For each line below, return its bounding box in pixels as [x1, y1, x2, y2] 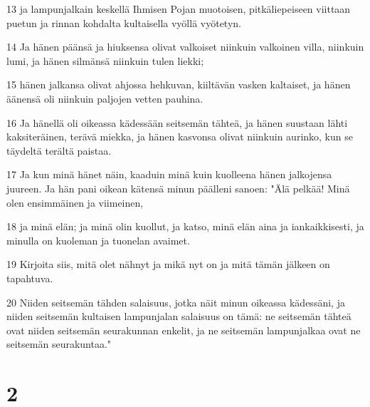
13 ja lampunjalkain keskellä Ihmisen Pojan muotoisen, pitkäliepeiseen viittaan [6, 1, 351, 16]
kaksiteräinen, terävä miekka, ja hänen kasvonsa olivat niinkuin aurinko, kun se [6, 129, 353, 144]
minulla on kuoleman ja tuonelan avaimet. [6, 232, 190, 247]
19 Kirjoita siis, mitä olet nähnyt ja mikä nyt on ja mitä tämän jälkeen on [6, 257, 330, 272]
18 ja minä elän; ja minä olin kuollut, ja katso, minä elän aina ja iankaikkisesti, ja [6, 219, 364, 234]
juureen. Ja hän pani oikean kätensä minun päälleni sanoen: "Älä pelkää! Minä [6, 180, 350, 195]
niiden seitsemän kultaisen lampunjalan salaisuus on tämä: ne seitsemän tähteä [6, 309, 351, 324]
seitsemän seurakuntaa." [6, 336, 112, 351]
